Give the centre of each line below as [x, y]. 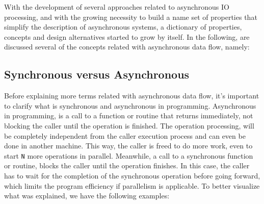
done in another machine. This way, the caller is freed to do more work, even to [128, 146]
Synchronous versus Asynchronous [97, 74]
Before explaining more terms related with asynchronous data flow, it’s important [132, 96]
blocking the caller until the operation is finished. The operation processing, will [129, 125]
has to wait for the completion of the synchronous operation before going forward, [132, 175]
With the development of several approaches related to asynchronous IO [117, 7]
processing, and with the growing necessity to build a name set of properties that [131, 17]
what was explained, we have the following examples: [87, 196]
